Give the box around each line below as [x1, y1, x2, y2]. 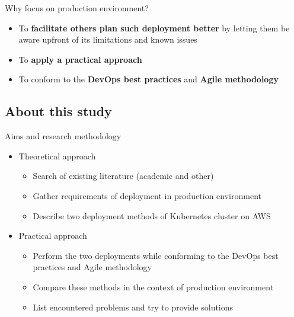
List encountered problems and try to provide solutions [33, 300, 234, 313]
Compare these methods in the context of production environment [33, 280, 274, 293]
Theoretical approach [18, 149, 96, 162]
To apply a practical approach [18, 53, 142, 65]
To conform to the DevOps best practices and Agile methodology [18, 73, 279, 85]
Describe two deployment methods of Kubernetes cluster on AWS [33, 209, 271, 222]
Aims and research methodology [5, 130, 122, 142]
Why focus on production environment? [5, 2, 149, 14]
